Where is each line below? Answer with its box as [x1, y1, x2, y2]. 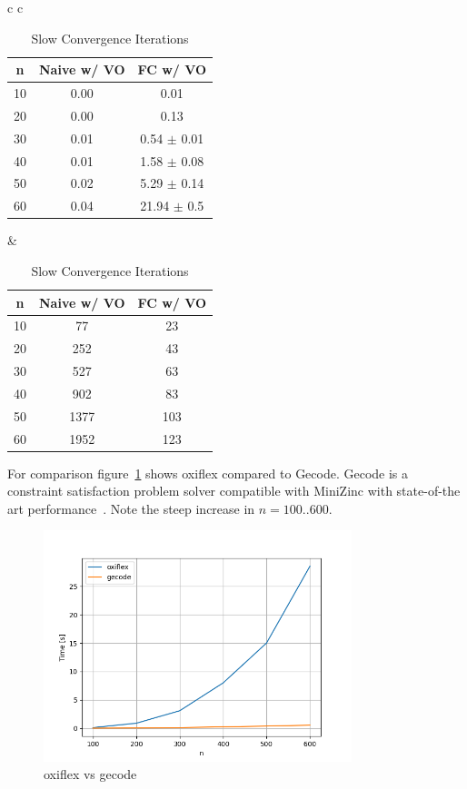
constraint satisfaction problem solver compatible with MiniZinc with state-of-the [7, 481, 461, 500]
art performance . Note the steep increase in [7, 498, 255, 518]
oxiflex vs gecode [44, 764, 137, 784]
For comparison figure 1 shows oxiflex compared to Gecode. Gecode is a [7, 463, 409, 482]
